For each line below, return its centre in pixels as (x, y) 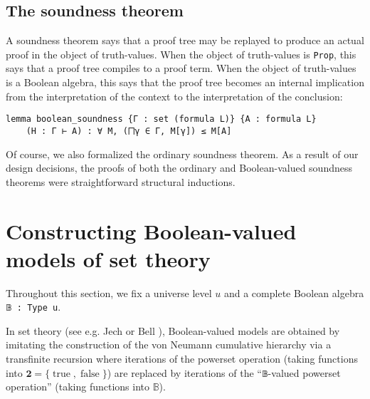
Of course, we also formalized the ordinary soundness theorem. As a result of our (182, 154)
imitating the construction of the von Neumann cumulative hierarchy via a (169, 344)
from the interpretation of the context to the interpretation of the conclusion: (174, 96)
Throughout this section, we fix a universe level (109, 292)
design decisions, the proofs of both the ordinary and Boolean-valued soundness (179, 168)
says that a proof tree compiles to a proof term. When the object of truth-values (181, 68)
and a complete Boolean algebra (294, 292)
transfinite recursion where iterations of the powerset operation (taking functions (182, 359)
